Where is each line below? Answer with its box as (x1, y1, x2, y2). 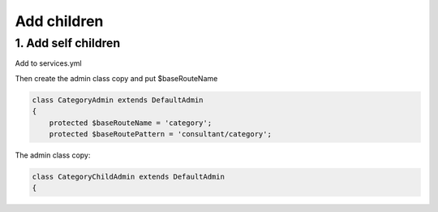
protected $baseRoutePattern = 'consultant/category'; (49, 129, 272, 138)
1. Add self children (15, 36, 121, 50)
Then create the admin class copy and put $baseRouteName (15, 73, 218, 83)
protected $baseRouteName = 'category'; (49, 118, 213, 128)
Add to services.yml (15, 58, 82, 68)
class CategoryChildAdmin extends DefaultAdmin (32, 171, 225, 181)
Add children (15, 12, 104, 30)
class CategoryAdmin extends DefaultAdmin (32, 95, 204, 105)
